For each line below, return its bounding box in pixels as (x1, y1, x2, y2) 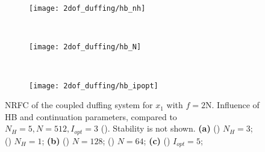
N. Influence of (205, 99, 260, 111)
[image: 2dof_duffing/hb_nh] (29, 4, 146, 13)
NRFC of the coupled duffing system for (5, 99, 153, 111)
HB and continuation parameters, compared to (5, 110, 177, 123)
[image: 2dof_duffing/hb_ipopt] (29, 81, 158, 90)
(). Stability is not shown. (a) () (101, 122, 220, 135)
